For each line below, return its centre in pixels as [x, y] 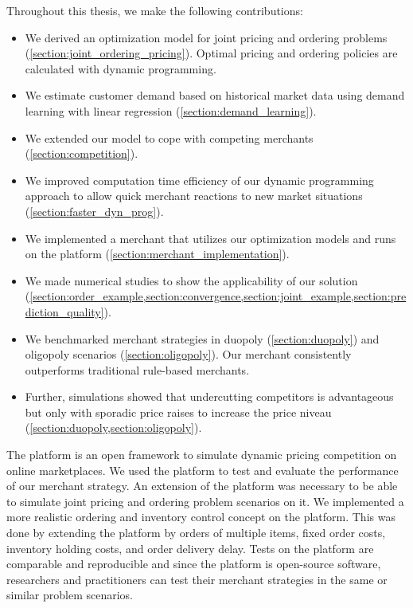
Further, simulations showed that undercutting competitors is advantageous [209, 396]
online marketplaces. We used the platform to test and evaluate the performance [203, 470]
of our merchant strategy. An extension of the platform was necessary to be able [202, 486]
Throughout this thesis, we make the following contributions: [155, 10]
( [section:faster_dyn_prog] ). [94, 211]
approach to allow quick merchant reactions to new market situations [194, 196]
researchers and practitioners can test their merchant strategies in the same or [197, 579]
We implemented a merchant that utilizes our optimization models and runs [210, 238]
